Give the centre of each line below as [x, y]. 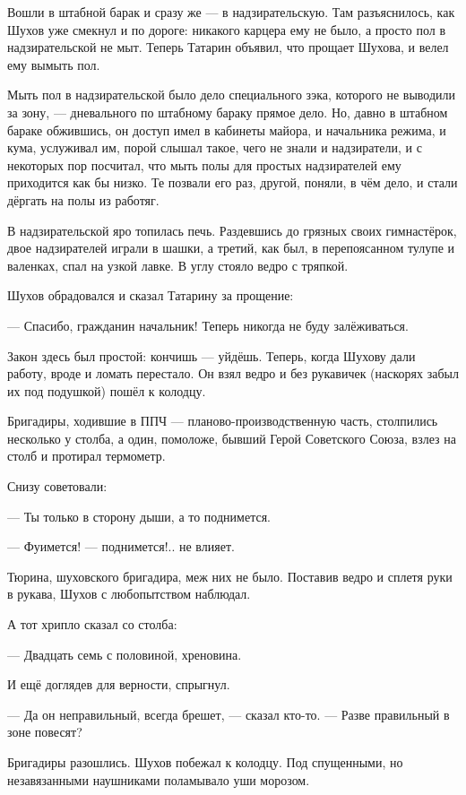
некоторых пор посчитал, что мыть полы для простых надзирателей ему [204, 164]
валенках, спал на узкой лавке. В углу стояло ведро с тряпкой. [178, 265]
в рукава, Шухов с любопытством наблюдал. [129, 594]
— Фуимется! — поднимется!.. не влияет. [121, 546]
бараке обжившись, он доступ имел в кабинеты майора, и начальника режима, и [227, 130]
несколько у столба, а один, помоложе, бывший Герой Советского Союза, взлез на [232, 438]
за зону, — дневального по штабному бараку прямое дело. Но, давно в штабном [228, 112]
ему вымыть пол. [54, 64]
